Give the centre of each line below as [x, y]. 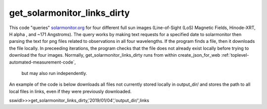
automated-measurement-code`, [43, 62]
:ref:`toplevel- [235, 55]
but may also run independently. [54, 73]
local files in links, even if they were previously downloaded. [70, 91]
